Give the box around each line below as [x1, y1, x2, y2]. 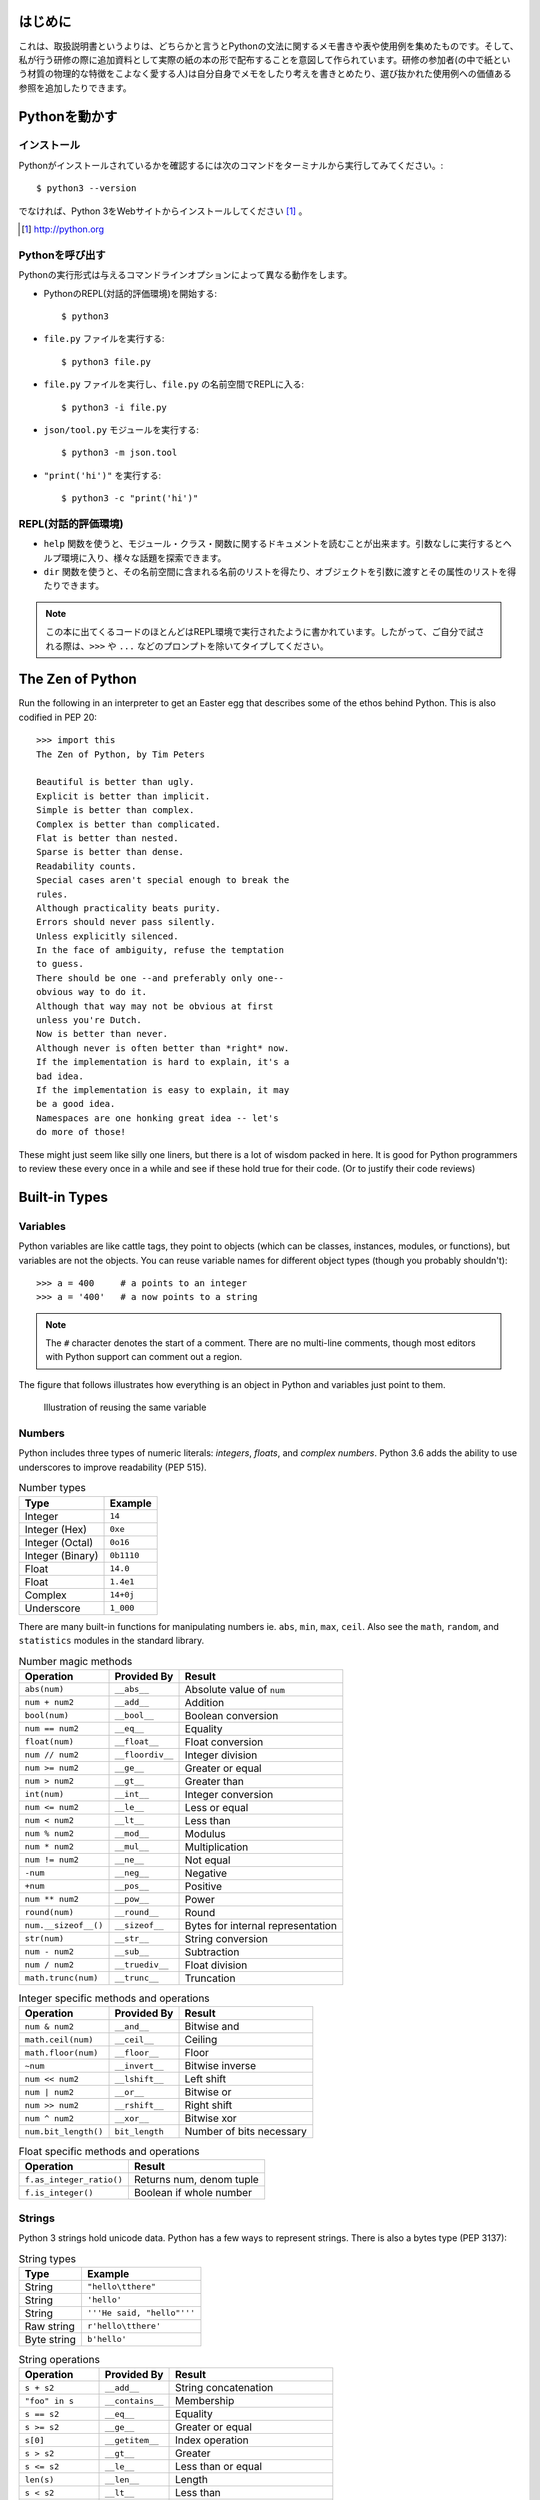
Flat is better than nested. [36, 832, 179, 844]
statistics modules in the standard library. [18, 1634, 205, 1646]
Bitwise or [184, 2085, 232, 2099]
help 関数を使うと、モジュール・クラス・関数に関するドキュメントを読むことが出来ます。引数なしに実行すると [43, 538, 504, 550]
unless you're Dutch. [36, 1015, 142, 1026]
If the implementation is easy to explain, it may [36, 1085, 290, 1095]
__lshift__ [114, 2073, 164, 2084]
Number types [18, 1481, 87, 1495]
